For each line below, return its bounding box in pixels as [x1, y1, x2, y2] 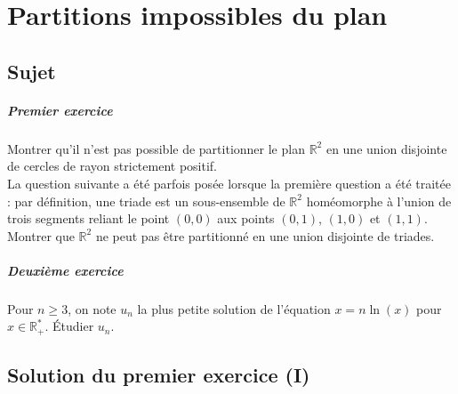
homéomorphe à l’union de [306, 191, 452, 210]
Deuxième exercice [7, 261, 124, 279]
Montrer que [7, 226, 75, 245]
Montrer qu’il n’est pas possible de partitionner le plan [7, 139, 305, 157]
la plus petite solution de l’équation [137, 299, 331, 318]
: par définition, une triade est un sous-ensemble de [7, 191, 285, 210]
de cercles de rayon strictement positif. [7, 157, 217, 175]
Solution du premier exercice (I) [7, 361, 310, 389]
